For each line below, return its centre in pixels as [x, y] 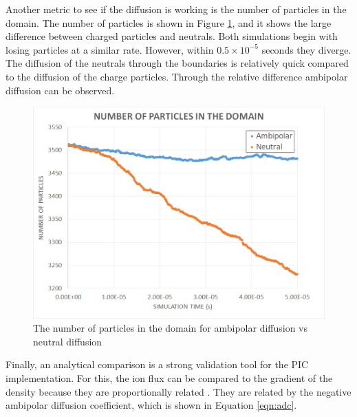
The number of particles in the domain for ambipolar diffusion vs [171, 328]
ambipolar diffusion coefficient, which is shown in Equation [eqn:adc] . [151, 405]
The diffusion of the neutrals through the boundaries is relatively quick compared [177, 63]
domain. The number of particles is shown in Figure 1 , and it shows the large [169, 22]
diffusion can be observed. [60, 90]
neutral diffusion [68, 341]
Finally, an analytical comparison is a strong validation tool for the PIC [157, 364]
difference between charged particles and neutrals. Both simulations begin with [172, 36]
